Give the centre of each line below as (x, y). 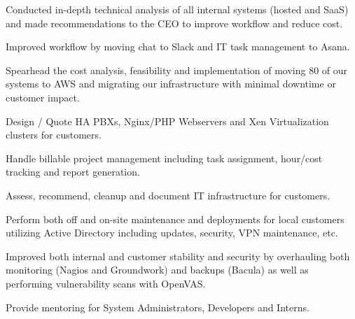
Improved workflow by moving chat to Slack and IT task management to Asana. (178, 47)
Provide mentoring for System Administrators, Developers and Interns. (158, 307)
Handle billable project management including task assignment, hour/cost (164, 158)
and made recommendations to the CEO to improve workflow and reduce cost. (174, 23)
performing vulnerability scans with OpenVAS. (106, 283)
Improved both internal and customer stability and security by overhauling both (178, 256)
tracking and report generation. (73, 172)
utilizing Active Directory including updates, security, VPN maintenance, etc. (172, 233)
